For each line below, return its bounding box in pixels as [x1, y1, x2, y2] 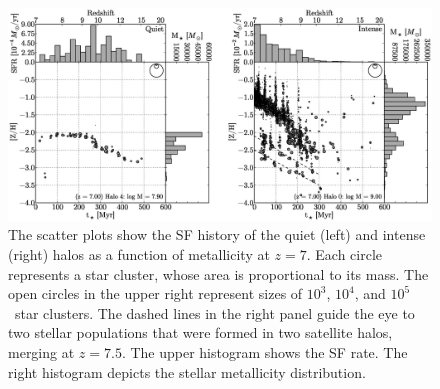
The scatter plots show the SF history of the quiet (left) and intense [8, 224, 426, 245]
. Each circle [306, 244, 383, 265]
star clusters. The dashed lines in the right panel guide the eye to [14, 302, 415, 323]
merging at [8, 341, 75, 362]
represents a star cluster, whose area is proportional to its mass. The [8, 263, 429, 284]
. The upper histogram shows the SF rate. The [121, 341, 408, 362]
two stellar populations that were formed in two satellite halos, [8, 322, 393, 343]
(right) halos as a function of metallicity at [8, 244, 270, 265]
